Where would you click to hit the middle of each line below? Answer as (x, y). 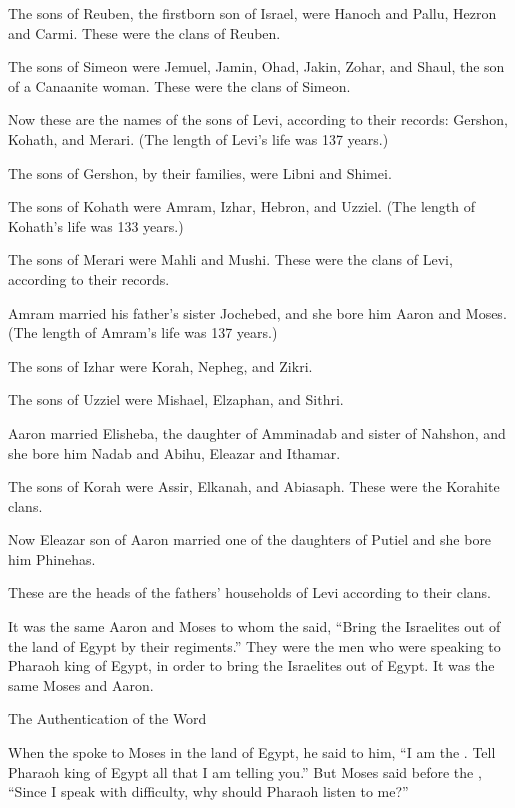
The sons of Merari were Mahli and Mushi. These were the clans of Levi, (230, 259)
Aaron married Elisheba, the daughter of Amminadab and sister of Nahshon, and (257, 432)
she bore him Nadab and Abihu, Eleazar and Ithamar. (174, 452)
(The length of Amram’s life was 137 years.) (143, 332)
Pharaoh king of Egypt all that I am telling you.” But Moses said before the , (245, 771)
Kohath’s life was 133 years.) (96, 225)
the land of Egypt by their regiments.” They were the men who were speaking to (254, 645)
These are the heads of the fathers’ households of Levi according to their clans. (250, 592)
